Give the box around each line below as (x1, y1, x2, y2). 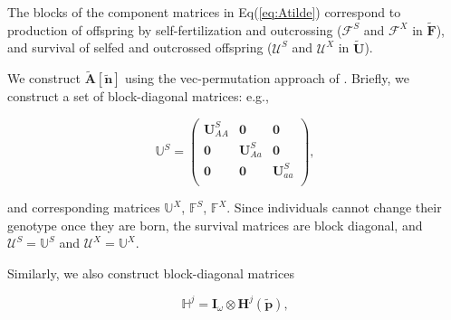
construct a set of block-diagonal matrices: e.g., (7, 87, 269, 106)
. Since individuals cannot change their (226, 198, 442, 217)
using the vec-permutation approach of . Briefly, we (125, 69, 409, 88)
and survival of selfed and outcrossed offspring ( (7, 38, 273, 57)
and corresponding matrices (7, 198, 160, 217)
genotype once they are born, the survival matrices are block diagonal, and (7, 215, 423, 234)
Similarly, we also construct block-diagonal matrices (7, 263, 294, 282)
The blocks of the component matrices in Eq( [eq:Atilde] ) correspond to (7, 3, 401, 21)
